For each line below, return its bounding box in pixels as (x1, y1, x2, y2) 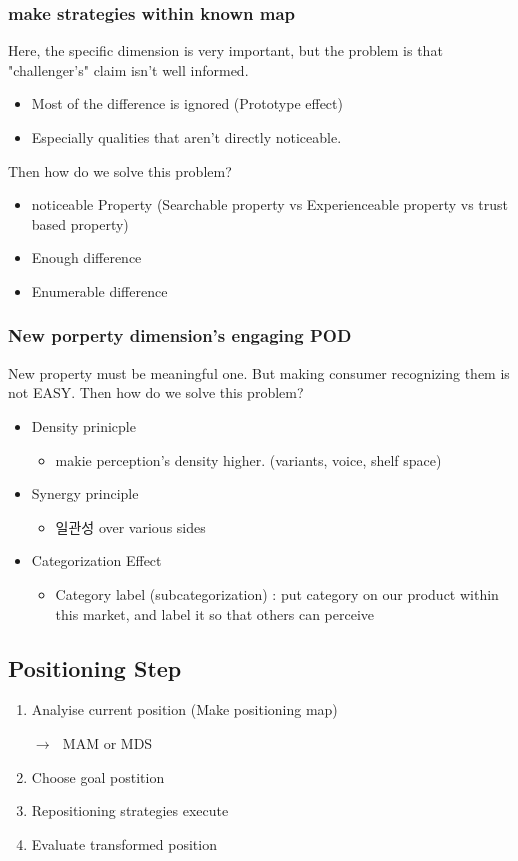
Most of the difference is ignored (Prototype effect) (31, 93, 343, 114)
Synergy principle (31, 483, 139, 504)
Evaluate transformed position (31, 833, 217, 854)
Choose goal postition (31, 766, 165, 787)
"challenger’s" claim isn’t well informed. (8, 59, 249, 80)
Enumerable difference (31, 280, 168, 301)
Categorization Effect (31, 550, 162, 571)
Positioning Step (8, 652, 182, 683)
